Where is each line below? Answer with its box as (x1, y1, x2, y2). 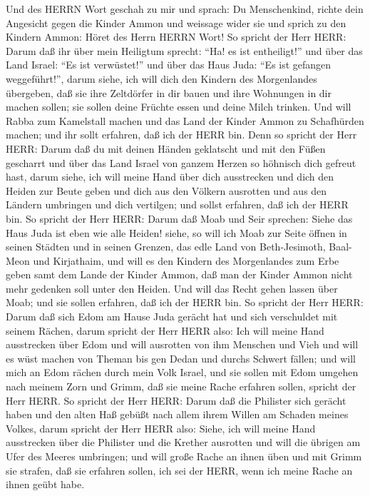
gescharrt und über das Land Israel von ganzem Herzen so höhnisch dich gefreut (6, 155, 356, 170)
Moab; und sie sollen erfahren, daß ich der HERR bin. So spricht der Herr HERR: (6, 295, 364, 310)
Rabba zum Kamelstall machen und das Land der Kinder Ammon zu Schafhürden (6, 113, 364, 128)
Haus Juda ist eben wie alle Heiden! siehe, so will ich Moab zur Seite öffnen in (6, 225, 347, 240)
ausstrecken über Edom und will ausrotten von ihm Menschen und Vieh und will (6, 337, 359, 352)
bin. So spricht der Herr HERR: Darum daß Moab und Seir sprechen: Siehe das (6, 211, 353, 226)
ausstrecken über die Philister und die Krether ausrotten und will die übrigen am (6, 435, 361, 450)
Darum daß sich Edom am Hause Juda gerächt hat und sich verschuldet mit (6, 309, 338, 324)
